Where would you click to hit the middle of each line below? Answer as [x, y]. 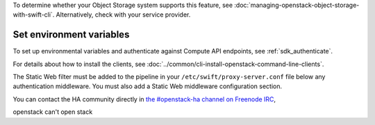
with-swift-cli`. [34, 15]
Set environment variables [71, 35]
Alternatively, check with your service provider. [123, 15]
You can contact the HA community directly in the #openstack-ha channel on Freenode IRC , [144, 99]
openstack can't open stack [53, 112]
